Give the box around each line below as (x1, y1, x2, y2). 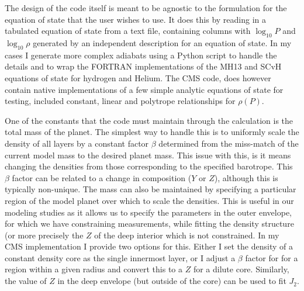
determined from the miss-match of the (158, 137, 299, 149)
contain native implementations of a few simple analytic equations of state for (5, 83, 284, 95)
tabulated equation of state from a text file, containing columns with (5, 25, 251, 37)
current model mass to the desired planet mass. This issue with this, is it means (5, 148, 291, 161)
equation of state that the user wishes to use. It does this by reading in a (5, 13, 267, 25)
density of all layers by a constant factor (5, 137, 149, 149)
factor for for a (245, 251, 298, 264)
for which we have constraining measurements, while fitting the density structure (5, 217, 294, 230)
